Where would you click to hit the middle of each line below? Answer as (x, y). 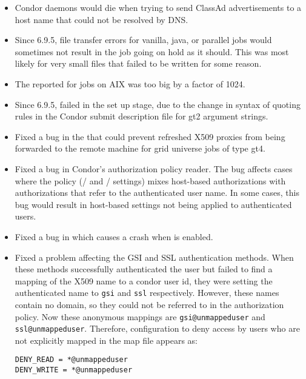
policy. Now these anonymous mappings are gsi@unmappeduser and (140, 316)
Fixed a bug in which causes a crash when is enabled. (114, 236)
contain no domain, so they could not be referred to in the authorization (149, 304)
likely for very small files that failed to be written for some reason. (138, 63)
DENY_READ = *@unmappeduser (71, 360)
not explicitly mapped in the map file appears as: (106, 340)
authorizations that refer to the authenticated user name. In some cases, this (157, 193)
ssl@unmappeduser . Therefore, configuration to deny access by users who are (157, 328)
